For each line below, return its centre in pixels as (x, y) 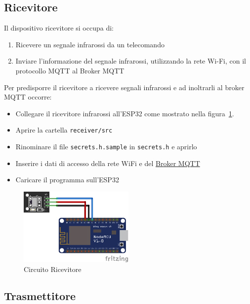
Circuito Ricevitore (53, 269)
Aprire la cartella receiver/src (64, 130)
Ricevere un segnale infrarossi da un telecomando (90, 44)
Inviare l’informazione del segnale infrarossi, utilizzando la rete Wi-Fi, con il (131, 61)
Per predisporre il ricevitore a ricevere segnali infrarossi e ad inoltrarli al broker (124, 87)
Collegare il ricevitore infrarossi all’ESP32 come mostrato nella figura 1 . (125, 113)
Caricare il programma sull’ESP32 (67, 180)
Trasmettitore (40, 295)
